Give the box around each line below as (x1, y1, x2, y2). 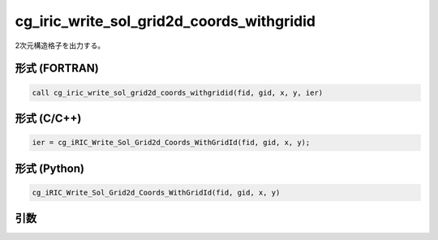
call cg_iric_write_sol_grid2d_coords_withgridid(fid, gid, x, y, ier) (32, 88, 324, 97)
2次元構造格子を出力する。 (15, 41, 105, 50)
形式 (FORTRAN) (15, 62, 99, 75)
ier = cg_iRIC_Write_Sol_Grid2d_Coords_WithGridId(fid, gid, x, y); (32, 138, 311, 148)
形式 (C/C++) (15, 111, 82, 125)
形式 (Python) (15, 161, 85, 175)
